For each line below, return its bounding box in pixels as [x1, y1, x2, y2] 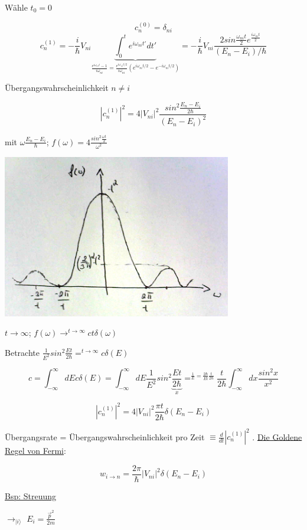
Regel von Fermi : [5, 444, 66, 457]
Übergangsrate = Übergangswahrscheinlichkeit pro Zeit [5, 430, 205, 443]
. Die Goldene [252, 430, 302, 443]
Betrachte [5, 346, 40, 358]
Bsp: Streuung [5, 489, 57, 502]
